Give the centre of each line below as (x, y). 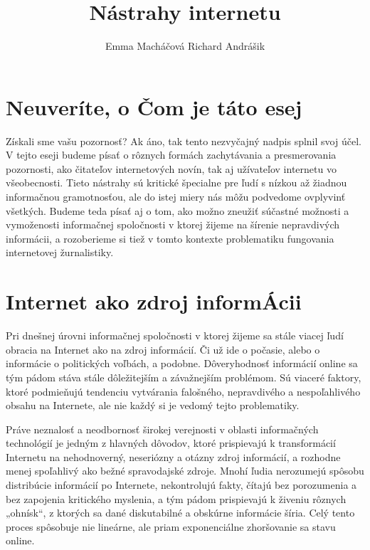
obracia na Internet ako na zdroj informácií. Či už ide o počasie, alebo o (163, 349)
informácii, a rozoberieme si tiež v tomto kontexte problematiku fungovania (170, 238)
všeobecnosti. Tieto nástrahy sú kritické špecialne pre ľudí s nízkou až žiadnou (176, 183)
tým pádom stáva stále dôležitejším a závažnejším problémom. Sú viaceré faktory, (184, 377)
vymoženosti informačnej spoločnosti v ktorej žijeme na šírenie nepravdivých (173, 224)
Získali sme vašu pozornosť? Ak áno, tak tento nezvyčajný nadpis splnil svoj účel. (184, 141)
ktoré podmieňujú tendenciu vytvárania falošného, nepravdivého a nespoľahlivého (183, 391)
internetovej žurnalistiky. (60, 252)
